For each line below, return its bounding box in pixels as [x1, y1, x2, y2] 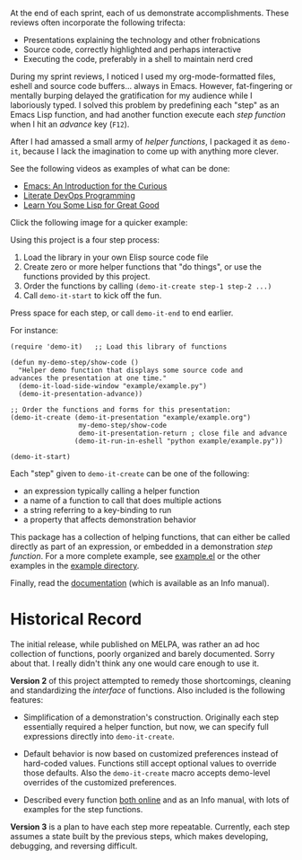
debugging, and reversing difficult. [10, 840, 138, 851]
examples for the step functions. [22, 803, 143, 814]
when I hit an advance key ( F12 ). [10, 119, 130, 129]
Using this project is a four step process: [10, 235, 160, 245]
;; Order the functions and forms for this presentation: [10, 405, 231, 414]
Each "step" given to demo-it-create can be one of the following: [10, 468, 250, 479]
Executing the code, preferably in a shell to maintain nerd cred [22, 54, 254, 64]
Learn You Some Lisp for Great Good [22, 199, 160, 210]
